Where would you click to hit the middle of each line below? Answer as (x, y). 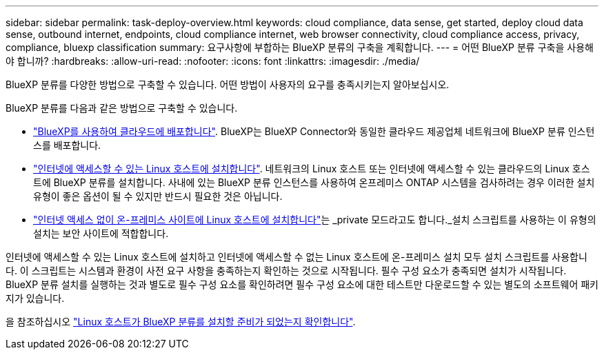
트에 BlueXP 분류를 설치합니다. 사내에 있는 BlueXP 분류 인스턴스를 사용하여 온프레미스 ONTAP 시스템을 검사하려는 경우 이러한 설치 (314, 182)
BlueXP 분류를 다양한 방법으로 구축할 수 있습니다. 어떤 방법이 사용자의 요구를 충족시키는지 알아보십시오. (228, 84)
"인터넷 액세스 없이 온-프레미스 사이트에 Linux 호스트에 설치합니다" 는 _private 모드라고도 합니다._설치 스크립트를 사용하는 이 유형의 (315, 220)
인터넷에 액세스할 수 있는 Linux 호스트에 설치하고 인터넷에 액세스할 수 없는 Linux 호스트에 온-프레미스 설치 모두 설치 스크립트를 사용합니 (296, 257)
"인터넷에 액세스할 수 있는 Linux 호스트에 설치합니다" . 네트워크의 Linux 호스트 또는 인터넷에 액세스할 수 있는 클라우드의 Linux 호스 (312, 169)
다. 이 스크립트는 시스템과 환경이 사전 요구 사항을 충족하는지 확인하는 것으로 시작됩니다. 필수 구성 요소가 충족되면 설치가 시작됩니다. (286, 271)
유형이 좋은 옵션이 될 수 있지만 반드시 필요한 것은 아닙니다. (158, 196)
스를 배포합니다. (67, 145)
